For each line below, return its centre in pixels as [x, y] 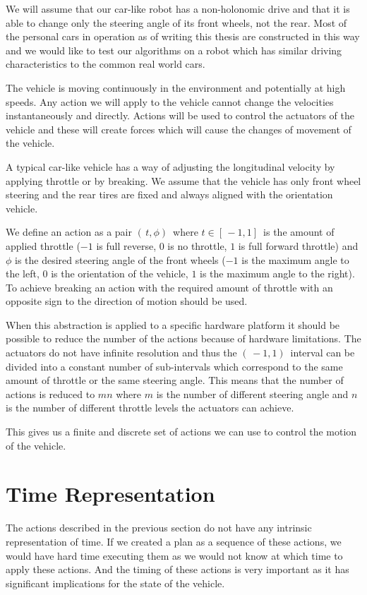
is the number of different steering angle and [252, 393]
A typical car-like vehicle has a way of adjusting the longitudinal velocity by [170, 166]
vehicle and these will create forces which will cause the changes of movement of [179, 129]
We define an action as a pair [69, 232]
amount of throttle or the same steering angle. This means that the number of [175, 380]
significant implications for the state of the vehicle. [115, 583]
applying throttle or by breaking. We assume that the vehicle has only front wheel [183, 180]
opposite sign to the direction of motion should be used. [127, 301]
